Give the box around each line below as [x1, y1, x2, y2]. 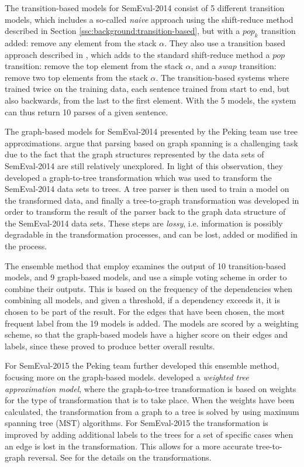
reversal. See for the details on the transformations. [27, 451, 212, 463]
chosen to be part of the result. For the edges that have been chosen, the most [5, 305, 285, 318]
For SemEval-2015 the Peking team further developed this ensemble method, [5, 359, 279, 372]
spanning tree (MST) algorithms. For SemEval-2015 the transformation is [5, 417, 268, 429]
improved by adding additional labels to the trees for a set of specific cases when [5, 428, 293, 440]
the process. [5, 240, 47, 252]
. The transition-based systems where [156, 71, 289, 83]
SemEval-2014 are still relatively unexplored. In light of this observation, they [5, 159, 283, 171]
